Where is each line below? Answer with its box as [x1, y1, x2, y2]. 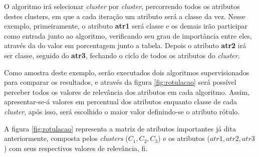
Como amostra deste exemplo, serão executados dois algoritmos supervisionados [4, 67, 249, 77]
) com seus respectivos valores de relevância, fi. [4, 142, 148, 153]
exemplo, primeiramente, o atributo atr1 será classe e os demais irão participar [4, 21, 247, 31]
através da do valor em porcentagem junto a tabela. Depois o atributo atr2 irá [4, 40, 246, 51]
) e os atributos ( [158, 133, 210, 143]
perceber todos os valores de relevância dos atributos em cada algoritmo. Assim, [4, 86, 249, 97]
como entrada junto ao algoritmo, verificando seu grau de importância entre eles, [4, 30, 252, 41]
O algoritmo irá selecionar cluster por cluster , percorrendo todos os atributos [4, 1, 240, 11]
